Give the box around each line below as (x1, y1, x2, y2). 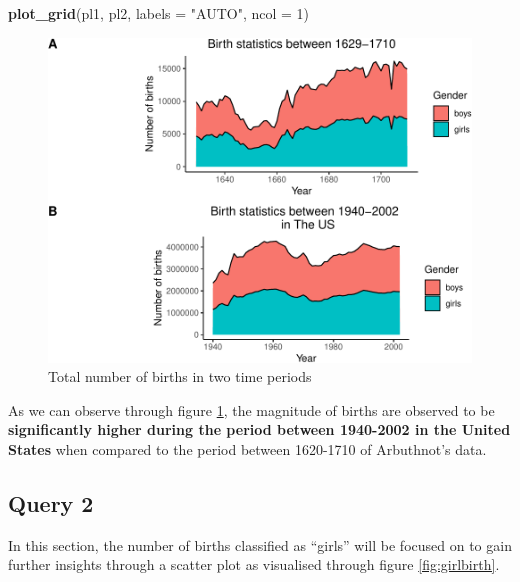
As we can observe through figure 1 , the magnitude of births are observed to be (8, 399, 495, 420)
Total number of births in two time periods (48, 366, 312, 387)
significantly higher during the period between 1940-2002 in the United (8, 419, 511, 440)
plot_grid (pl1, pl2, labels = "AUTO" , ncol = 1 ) (8, 3, 310, 23)
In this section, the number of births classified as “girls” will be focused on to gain (8, 534, 512, 555)
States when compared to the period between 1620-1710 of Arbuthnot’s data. (8, 438, 487, 459)
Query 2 (8, 487, 94, 518)
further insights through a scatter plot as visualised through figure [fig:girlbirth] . (8, 554, 500, 575)
